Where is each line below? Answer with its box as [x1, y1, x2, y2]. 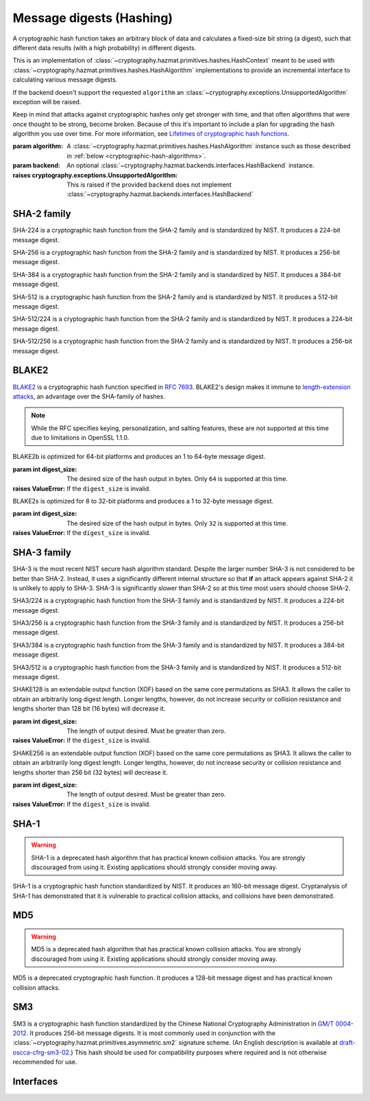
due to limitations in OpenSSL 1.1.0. [31, 434, 129, 442]
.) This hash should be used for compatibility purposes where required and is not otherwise [69, 1048, 327, 1056]
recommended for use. [12, 1058, 78, 1066]
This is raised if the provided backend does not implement [66, 180, 232, 189]
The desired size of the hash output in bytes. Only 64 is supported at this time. [66, 475, 288, 483]
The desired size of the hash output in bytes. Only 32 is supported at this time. [66, 519, 288, 528]
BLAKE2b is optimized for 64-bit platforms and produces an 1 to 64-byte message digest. [12, 453, 266, 461]
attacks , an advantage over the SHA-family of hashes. [12, 392, 166, 401]
